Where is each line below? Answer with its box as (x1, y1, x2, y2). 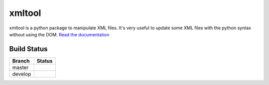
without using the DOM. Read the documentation (9, 31, 110, 37)
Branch (12, 57, 30, 64)
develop (12, 70, 31, 77)
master (12, 64, 29, 71)
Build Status (9, 45, 48, 53)
